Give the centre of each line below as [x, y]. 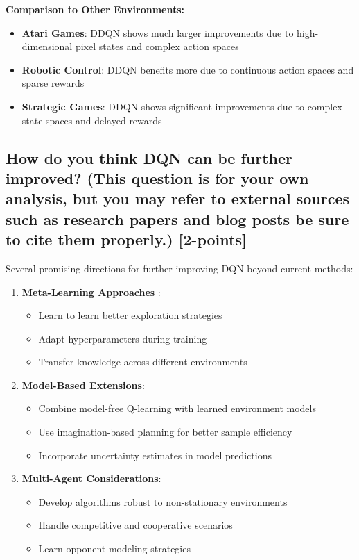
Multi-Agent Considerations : [91, 478]
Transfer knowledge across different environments [143, 362]
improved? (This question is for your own [157, 178]
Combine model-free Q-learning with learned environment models [177, 408]
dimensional [47, 46]
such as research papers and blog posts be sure [177, 219]
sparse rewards [53, 83]
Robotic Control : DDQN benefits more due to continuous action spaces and [188, 69]
